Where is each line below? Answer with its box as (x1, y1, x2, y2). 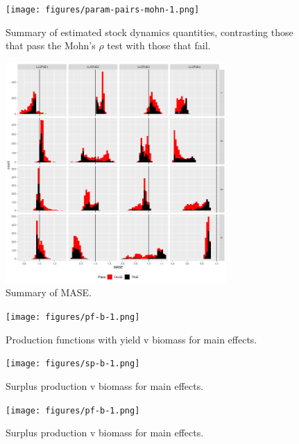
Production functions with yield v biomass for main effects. (6, 332, 257, 346)
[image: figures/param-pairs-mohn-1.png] (6, 5, 200, 15)
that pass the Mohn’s (6, 38, 96, 53)
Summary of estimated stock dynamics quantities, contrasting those (6, 24, 293, 39)
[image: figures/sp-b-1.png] (6, 359, 140, 369)
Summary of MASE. (6, 285, 92, 300)
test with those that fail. (107, 38, 211, 53)
